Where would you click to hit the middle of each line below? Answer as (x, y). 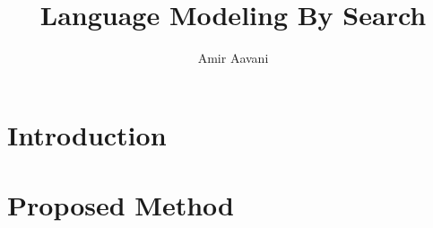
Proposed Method (121, 205)
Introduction (87, 134)
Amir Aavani (233, 58)
